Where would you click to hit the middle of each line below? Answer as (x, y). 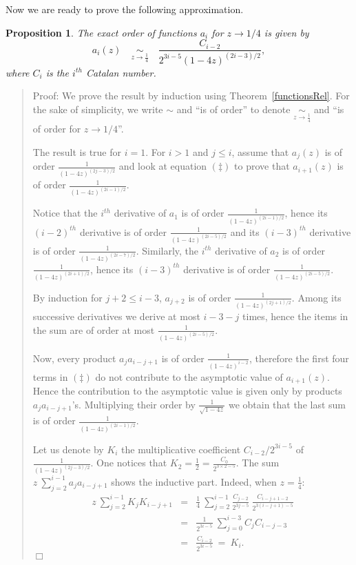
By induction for (67, 297)
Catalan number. (121, 72)
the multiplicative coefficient (181, 449)
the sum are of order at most (94, 329)
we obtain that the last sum (287, 404)
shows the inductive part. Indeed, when (194, 481)
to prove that (262, 166)
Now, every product (74, 358)
